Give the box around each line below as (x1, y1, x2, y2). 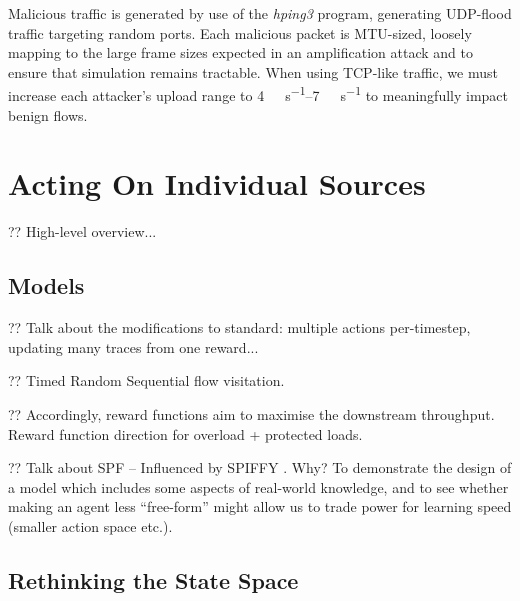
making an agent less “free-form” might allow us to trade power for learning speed (8, 496, 512, 517)
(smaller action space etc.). (8, 515, 173, 536)
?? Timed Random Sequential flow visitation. (8, 370, 285, 391)
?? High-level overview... (8, 221, 157, 242)
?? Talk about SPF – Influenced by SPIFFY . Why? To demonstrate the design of (8, 457, 512, 478)
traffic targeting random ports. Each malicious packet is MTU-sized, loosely (8, 22, 472, 43)
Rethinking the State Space (8, 564, 299, 595)
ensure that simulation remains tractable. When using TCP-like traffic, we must (8, 61, 498, 82)
